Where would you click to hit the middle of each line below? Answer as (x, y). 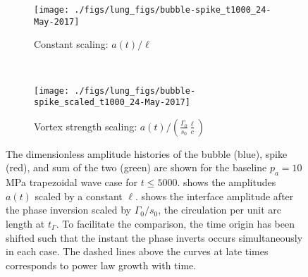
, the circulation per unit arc (220, 210)
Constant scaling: (71, 44)
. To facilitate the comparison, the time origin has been (175, 223)
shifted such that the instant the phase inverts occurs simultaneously (154, 237)
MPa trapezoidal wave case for (72, 182)
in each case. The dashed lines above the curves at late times (137, 251)
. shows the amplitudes (227, 182)
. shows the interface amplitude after (215, 196)
